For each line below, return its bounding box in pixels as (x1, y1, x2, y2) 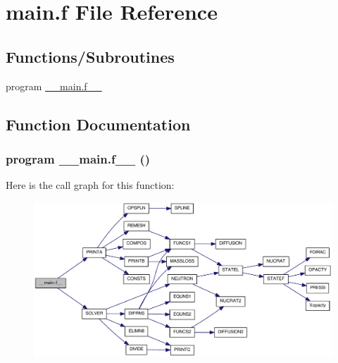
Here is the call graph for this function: (6, 178, 175, 192)
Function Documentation (6, 113, 191, 135)
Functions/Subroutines (6, 45, 175, 67)
